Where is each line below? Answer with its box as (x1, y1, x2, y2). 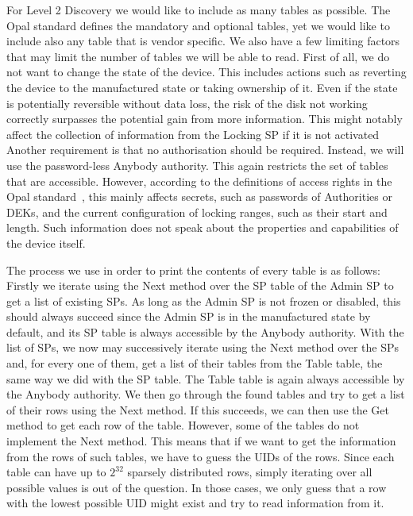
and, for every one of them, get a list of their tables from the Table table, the (6, 355, 383, 372)
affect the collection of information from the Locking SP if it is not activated (6, 125, 380, 142)
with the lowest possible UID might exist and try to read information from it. (6, 495, 384, 511)
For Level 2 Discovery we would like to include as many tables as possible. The (6, 2, 391, 17)
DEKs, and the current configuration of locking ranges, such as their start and (6, 203, 388, 220)
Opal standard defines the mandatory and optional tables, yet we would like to (6, 17, 390, 33)
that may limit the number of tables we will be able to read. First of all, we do (6, 48, 390, 64)
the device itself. (6, 234, 86, 251)
